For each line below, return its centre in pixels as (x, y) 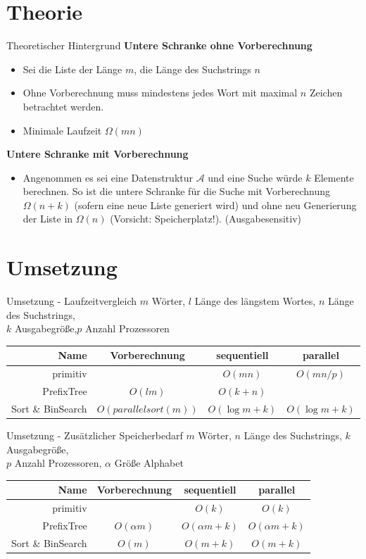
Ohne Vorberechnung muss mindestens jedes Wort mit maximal (160, 93)
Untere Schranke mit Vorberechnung (97, 154)
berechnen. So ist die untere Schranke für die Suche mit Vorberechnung (177, 191)
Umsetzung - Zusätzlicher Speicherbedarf (95, 435)
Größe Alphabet (149, 463)
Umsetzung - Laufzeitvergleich (72, 301)
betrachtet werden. (63, 106)
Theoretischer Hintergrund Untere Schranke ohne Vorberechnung (159, 45)
